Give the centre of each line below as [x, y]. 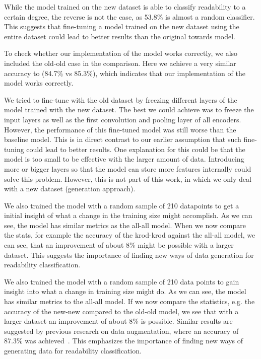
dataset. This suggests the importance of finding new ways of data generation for [129, 255]
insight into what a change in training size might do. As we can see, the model [125, 291]
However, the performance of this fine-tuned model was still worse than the [120, 129]
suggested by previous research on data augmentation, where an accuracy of [121, 331]
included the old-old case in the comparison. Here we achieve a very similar [120, 63]
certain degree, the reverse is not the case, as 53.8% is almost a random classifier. [129, 16]
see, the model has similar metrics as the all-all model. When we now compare [125, 225]
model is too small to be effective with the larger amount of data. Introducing [124, 159]
